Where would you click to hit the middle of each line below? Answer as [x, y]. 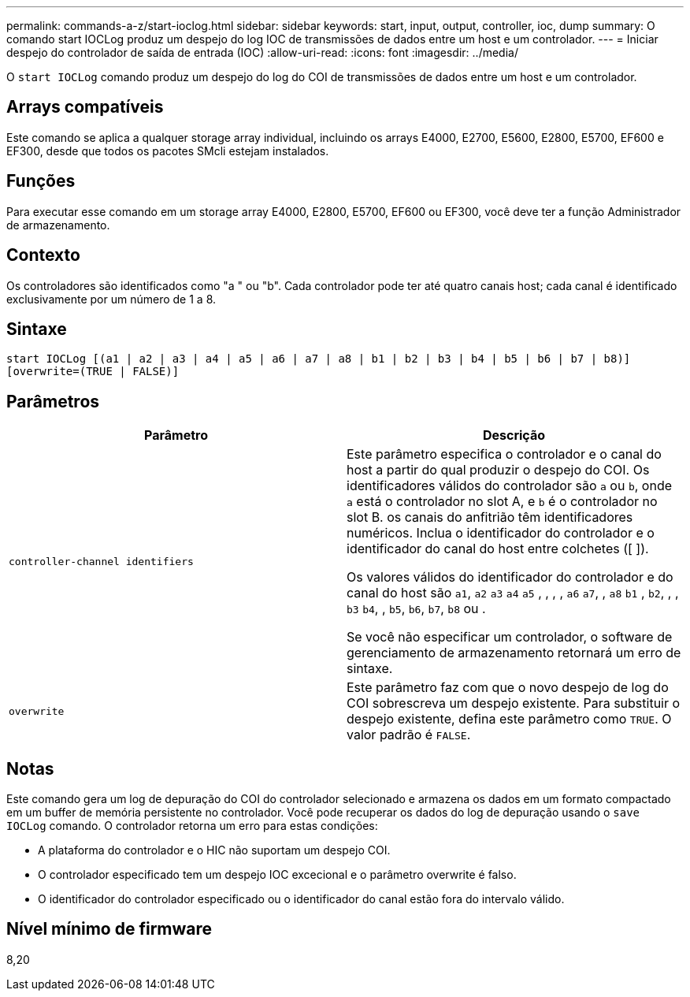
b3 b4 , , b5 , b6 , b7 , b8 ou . [416, 609]
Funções [41, 181]
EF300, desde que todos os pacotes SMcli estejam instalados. [168, 151]
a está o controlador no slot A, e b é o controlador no [502, 502]
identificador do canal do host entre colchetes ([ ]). [498, 549]
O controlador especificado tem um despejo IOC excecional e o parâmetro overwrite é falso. [277, 875]
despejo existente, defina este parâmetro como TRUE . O [509, 719]
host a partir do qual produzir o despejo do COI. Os [498, 470]
